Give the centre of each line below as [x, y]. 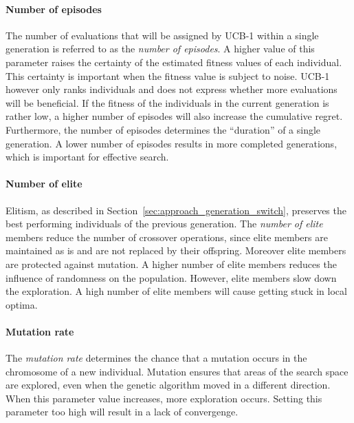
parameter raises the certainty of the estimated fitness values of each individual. [174, 62]
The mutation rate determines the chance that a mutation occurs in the [156, 358]
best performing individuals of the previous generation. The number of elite [164, 224]
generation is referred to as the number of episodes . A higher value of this [160, 49]
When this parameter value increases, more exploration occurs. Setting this [164, 398]
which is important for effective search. [87, 157]
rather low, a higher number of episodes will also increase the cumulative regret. [174, 116]
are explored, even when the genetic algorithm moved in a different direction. [168, 385]
